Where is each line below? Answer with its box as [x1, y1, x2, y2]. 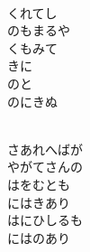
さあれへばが [7, 139, 83, 158]
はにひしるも [7, 210, 83, 229]
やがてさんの [7, 157, 83, 176]
